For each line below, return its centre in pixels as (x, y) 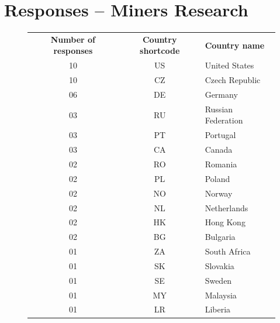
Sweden (218, 280)
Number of (73, 39)
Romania (221, 164)
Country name (235, 45)
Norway (219, 193)
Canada (219, 150)
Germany (221, 94)
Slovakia (219, 265)
